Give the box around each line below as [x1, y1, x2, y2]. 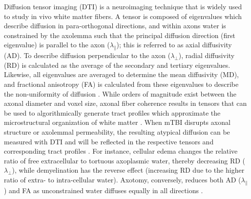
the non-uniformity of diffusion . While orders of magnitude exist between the [4, 88, 236, 99]
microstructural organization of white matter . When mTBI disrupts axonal [4, 117, 230, 127]
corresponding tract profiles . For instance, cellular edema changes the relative [4, 146, 238, 156]
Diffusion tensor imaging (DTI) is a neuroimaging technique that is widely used [4, 1, 242, 11]
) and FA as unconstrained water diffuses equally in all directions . [4, 185, 203, 195]
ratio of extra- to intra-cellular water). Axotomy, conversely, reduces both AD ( [4, 174, 241, 184]
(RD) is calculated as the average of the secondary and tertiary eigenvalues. [4, 60, 230, 70]
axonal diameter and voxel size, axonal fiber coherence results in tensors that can [4, 98, 247, 108]
